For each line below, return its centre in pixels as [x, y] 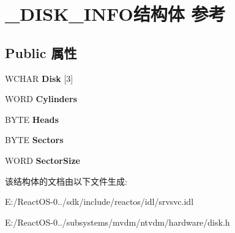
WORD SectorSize [43, 160]
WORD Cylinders [41, 99]
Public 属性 [41, 52]
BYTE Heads [32, 119]
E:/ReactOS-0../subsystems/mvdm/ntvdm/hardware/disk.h [117, 222]
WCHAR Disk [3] [39, 78]
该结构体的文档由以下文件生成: [66, 181]
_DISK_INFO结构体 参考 [115, 14]
